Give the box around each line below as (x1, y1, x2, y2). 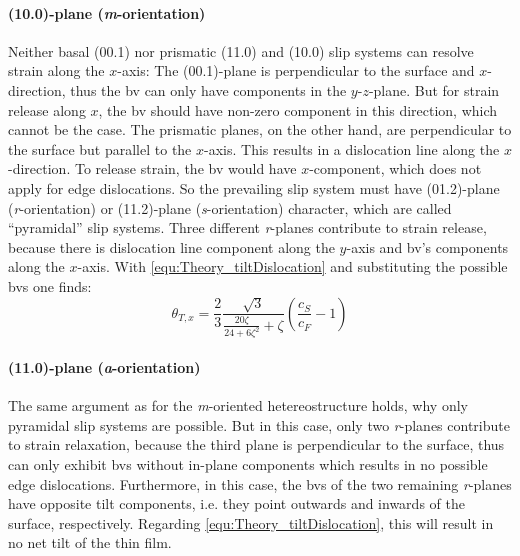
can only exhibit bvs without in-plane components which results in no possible (8, 453, 488, 474)
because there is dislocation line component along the (8, 236, 335, 257)
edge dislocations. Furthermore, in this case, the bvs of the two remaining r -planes (8, 473, 512, 494)
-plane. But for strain (368, 79, 500, 100)
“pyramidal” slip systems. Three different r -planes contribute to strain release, (8, 217, 487, 238)
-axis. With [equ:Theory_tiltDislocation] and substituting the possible (77, 256, 508, 277)
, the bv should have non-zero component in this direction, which (98, 99, 498, 120)
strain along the (8, 60, 105, 81)
